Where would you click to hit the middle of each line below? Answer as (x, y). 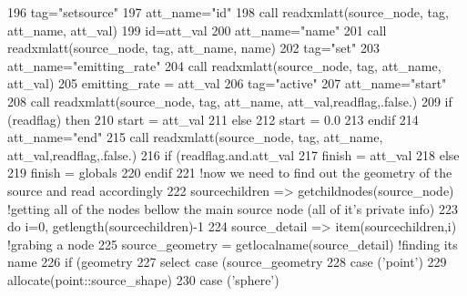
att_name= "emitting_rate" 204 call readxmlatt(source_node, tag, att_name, (224, 65)
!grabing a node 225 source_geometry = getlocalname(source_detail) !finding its (233, 244)
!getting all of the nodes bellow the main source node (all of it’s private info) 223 (233, 208)
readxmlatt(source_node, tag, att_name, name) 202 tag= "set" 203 (193, 48)
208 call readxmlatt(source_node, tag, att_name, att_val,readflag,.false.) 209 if (230, 101)
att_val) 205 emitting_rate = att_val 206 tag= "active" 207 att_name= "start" (227, 83)
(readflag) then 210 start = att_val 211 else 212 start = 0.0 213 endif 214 (213, 119)
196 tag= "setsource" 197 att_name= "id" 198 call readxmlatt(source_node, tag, (228, 12)
